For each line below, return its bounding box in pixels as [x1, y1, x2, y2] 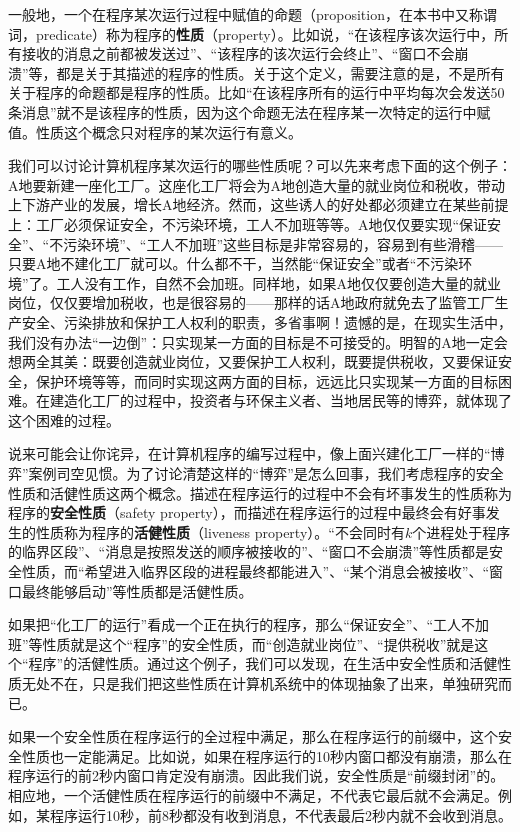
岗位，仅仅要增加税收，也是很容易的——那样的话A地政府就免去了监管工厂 [8, 292, 495, 313]
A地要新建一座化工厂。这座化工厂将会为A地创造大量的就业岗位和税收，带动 [8, 174, 505, 195]
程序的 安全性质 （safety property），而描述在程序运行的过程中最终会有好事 [8, 502, 486, 523]
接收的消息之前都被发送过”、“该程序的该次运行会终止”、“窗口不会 [21, 43, 455, 64]
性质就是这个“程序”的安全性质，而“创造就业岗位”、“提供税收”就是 [42, 633, 475, 654]
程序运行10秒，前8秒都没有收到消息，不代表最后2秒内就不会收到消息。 [49, 804, 512, 825]
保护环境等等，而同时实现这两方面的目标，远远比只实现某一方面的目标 [35, 370, 498, 391]
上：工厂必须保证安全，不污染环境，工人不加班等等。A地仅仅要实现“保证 [8, 213, 488, 234]
